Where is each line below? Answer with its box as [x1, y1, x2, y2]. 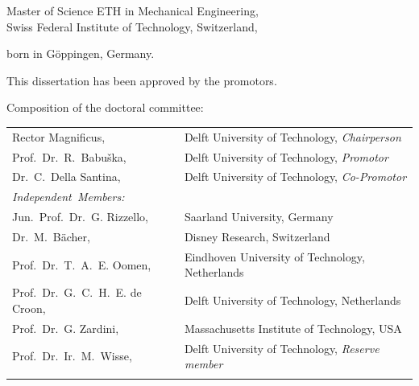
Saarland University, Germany [184, 208, 334, 225]
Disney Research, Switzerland [184, 228, 330, 244]
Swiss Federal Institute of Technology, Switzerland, [6, 18, 258, 35]
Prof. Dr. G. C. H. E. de [12, 284, 142, 301]
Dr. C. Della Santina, [12, 168, 121, 185]
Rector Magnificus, [12, 128, 106, 145]
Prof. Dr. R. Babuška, [12, 148, 127, 165]
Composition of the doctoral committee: [6, 99, 204, 116]
